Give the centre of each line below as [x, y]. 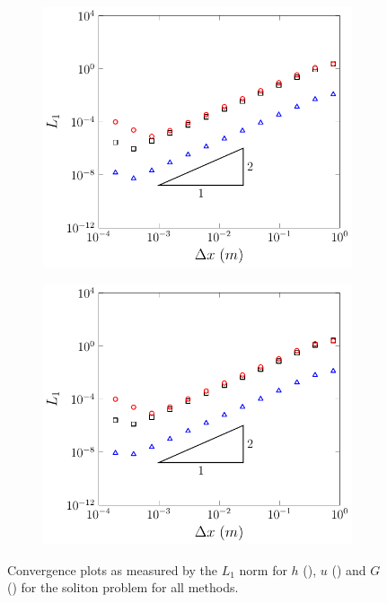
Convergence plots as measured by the [112, 569]
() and [349, 569]
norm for [263, 569]
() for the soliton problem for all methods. [123, 587]
